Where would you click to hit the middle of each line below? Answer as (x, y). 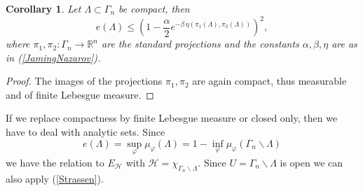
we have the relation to (55, 162)
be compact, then (154, 8)
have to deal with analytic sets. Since (85, 132)
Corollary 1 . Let (43, 8)
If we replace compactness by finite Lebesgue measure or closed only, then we (172, 118)
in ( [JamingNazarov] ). (53, 57)
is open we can (311, 162)
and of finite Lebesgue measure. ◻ (80, 94)
